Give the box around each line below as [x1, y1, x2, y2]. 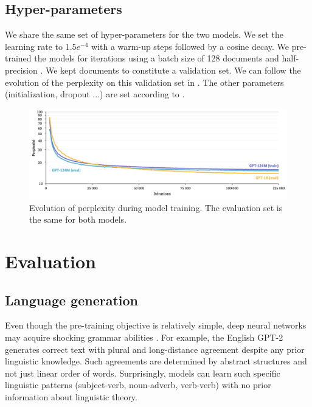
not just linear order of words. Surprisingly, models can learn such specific [5, 366, 280, 379]
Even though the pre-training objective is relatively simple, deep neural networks [5, 319, 307, 332]
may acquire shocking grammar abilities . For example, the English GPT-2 [5, 330, 283, 343]
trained [5, 52, 32, 64]
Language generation [5, 290, 139, 309]
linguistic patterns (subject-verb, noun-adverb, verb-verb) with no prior [5, 378, 271, 391]
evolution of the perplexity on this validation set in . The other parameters [5, 75, 284, 88]
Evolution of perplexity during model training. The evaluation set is [29, 201, 283, 214]
